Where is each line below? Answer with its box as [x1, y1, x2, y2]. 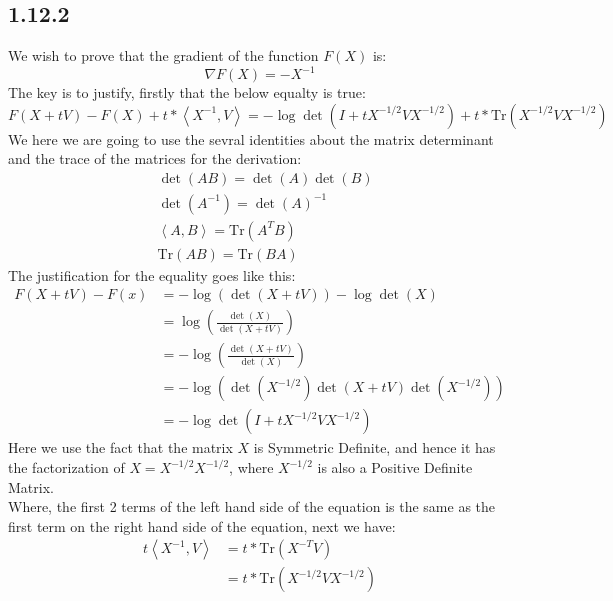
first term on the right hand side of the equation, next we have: [8, 515, 396, 536]
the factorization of [8, 457, 125, 478]
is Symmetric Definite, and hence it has [253, 437, 496, 458]
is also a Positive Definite [317, 457, 473, 478]
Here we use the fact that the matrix [8, 437, 233, 458]
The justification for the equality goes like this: [8, 264, 296, 285]
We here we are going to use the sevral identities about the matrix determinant [8, 128, 494, 149]
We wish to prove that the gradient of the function [8, 45, 319, 66]
